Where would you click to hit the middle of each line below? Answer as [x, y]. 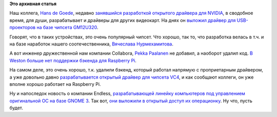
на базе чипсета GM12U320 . [67, 28]
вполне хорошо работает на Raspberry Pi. [55, 84]
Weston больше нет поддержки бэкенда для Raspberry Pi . [73, 60]
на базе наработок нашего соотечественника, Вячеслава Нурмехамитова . [92, 44]
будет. [16, 108]
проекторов [23, 28]
